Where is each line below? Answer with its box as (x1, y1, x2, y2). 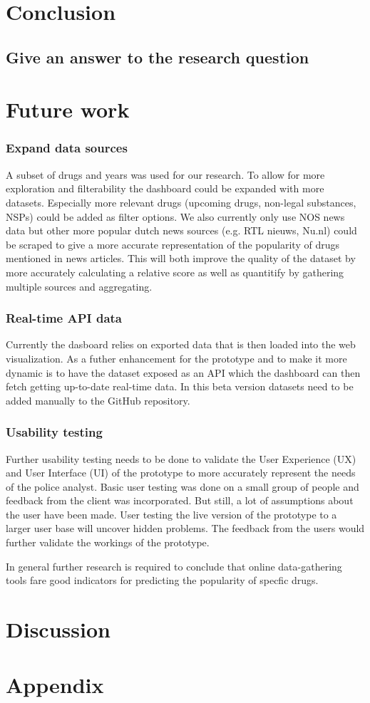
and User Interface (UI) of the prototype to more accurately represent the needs (6, 465, 356, 480)
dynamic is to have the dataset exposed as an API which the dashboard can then (6, 365, 361, 380)
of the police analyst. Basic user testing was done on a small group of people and (6, 479, 359, 494)
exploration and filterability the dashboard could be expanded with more (6, 181, 324, 196)
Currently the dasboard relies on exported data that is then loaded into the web (6, 337, 356, 352)
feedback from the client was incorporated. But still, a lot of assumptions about (6, 493, 354, 508)
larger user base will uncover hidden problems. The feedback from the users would (6, 521, 365, 536)
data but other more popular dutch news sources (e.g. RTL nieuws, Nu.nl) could (6, 223, 357, 238)
